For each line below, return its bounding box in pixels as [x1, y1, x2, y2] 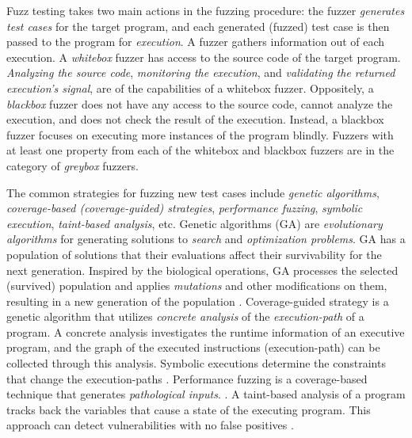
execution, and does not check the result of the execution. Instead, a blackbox [6, 111, 384, 128]
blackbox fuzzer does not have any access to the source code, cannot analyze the [6, 95, 393, 112]
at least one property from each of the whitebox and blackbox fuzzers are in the [6, 142, 395, 158]
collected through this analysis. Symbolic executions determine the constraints [6, 355, 386, 371]
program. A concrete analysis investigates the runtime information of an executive [6, 323, 405, 340]
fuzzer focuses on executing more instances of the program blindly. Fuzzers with [6, 126, 394, 143]
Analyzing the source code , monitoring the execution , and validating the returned [6, 64, 395, 81]
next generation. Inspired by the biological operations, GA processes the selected [6, 261, 399, 278]
